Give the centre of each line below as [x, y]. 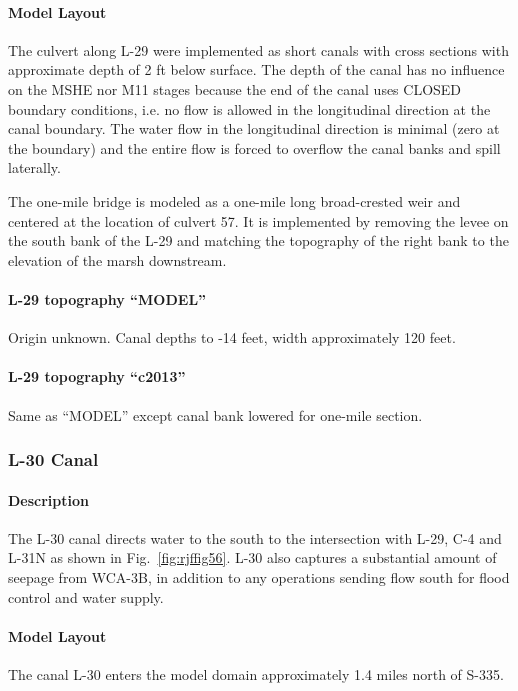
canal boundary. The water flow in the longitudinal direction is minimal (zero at [254, 128]
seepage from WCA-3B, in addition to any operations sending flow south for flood [259, 576]
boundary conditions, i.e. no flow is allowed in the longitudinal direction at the [249, 108]
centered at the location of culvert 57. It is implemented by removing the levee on [258, 220]
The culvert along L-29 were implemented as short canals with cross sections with [258, 49]
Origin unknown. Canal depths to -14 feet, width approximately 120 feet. [232, 337]
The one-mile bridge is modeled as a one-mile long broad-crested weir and [234, 200]
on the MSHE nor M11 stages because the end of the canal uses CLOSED [235, 88]
